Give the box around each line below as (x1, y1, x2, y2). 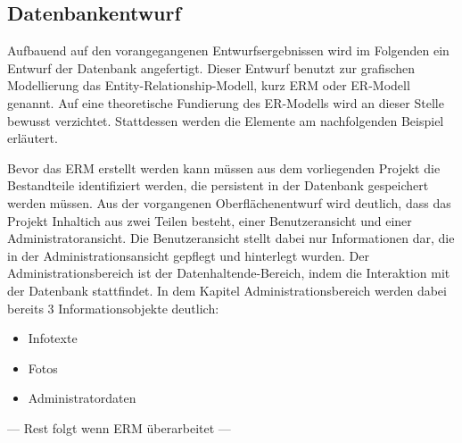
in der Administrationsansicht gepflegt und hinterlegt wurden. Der (7, 246, 369, 264)
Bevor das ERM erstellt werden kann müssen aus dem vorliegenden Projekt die (7, 158, 441, 177)
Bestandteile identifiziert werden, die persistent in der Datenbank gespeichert (7, 176, 429, 195)
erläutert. (7, 129, 58, 147)
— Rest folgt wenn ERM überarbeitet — (7, 418, 231, 437)
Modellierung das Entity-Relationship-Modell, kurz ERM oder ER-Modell (7, 76, 410, 95)
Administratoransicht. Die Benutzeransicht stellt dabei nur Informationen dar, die (7, 229, 455, 247)
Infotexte (28, 329, 78, 347)
